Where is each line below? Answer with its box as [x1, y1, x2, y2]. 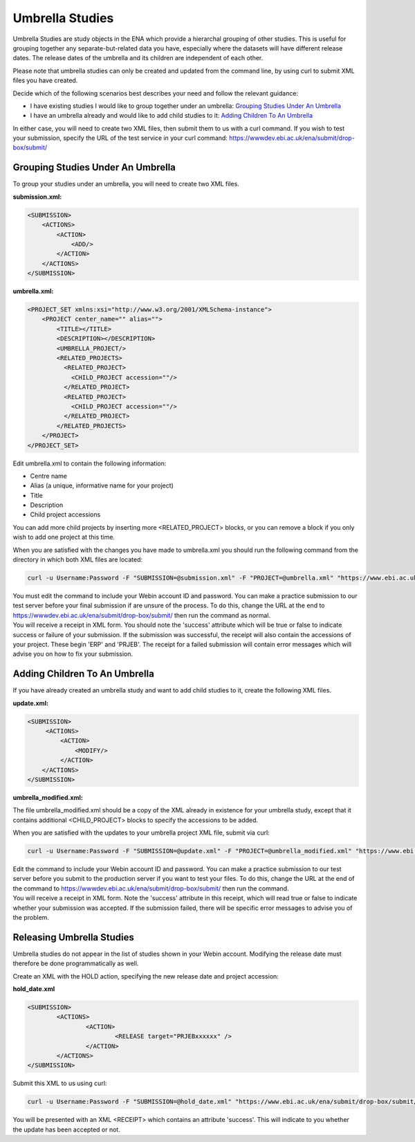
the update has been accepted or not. [12, 1125, 120, 1134]
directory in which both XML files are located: [12, 555, 143, 564]
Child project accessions [30, 510, 101, 519]
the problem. [12, 913, 50, 922]
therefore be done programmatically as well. [12, 959, 139, 967]
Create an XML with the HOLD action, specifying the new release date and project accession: [12, 972, 279, 980]
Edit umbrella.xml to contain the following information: [12, 459, 167, 467]
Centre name [30, 472, 67, 480]
